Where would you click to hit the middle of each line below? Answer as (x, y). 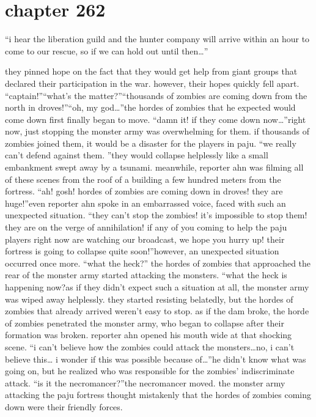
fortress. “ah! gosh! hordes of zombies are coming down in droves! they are (144, 191)
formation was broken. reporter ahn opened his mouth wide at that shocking (149, 335)
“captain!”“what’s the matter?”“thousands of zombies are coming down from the (156, 95)
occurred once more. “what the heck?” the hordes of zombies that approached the (158, 263)
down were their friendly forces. (64, 406)
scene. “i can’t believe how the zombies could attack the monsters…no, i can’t (150, 346)
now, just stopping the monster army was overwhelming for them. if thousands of (157, 131)
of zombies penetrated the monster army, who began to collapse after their (145, 323)
